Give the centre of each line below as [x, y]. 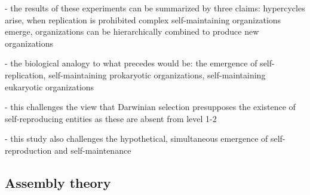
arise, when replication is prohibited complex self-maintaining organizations [143, 19]
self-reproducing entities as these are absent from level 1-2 [111, 118]
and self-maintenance [93, 150]
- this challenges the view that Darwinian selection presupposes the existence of [150, 107]
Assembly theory [58, 182]
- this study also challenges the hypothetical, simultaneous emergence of [136, 138]
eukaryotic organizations [50, 86]
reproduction [28, 150]
